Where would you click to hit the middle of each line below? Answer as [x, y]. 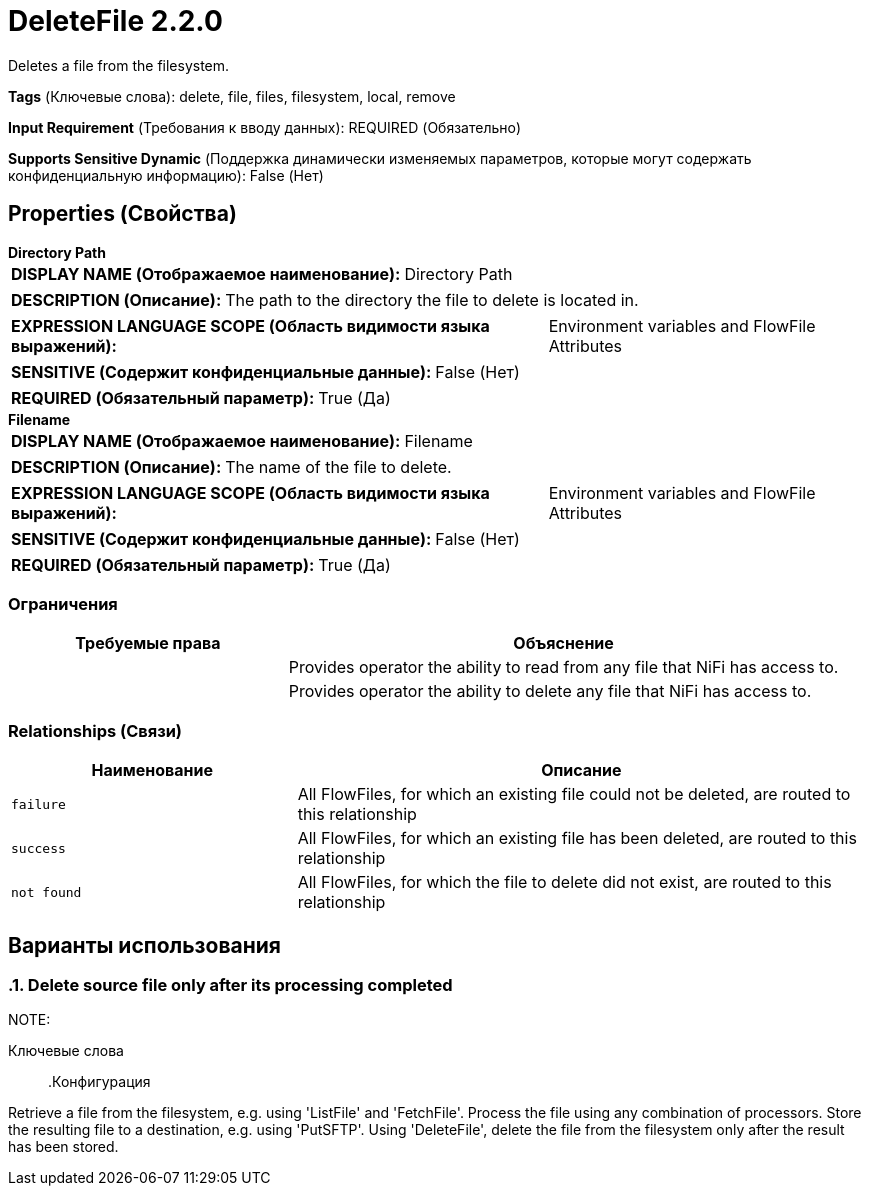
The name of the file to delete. [338, 466]
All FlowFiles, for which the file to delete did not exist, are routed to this [564, 882]
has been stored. [63, 1147]
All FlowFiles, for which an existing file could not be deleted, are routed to [574, 794]
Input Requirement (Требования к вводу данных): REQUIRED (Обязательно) [265, 127]
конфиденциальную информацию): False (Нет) [166, 175]
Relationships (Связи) [95, 730]
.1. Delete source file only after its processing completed [230, 984]
